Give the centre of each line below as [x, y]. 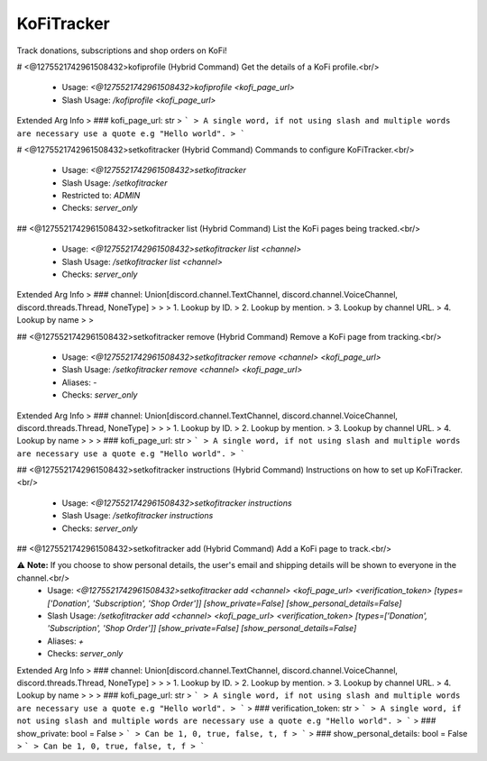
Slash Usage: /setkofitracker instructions [138, 516]
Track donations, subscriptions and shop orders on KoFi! [122, 50]
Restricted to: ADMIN [101, 196]
